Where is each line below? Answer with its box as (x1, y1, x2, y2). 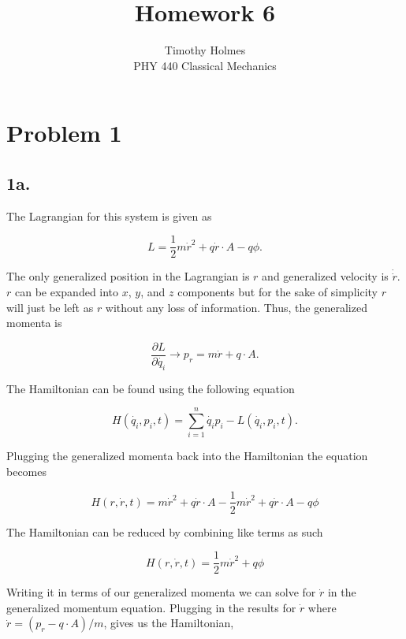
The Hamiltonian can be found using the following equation (6, 380, 295, 396)
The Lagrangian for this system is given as (6, 207, 212, 224)
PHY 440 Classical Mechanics (133, 57, 277, 73)
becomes (6, 463, 47, 479)
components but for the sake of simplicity (177, 283, 378, 299)
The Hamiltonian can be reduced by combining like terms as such (6, 523, 323, 540)
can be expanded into (14, 283, 119, 299)
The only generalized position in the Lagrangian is (6, 268, 250, 284)
